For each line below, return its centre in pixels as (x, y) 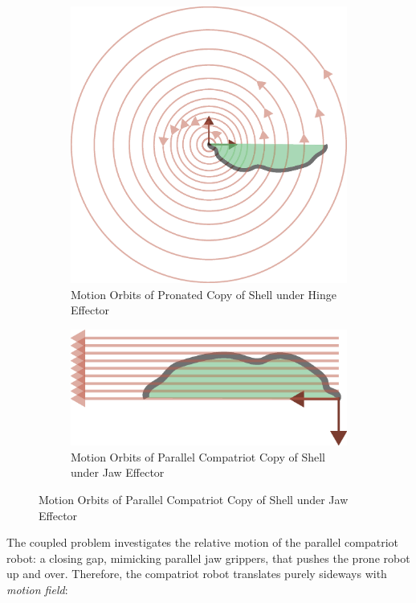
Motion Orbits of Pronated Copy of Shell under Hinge (204, 294)
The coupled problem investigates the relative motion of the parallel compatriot (202, 542)
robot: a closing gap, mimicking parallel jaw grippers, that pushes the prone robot (208, 558)
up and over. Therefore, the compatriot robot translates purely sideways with (197, 574)
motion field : (37, 589)
